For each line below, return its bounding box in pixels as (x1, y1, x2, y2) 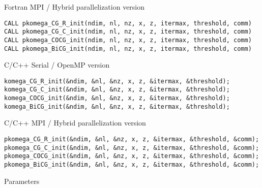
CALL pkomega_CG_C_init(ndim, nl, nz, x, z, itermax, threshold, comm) (4, 28, 252, 36)
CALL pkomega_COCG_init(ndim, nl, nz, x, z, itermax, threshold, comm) (4, 36, 252, 44)
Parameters (4, 175, 40, 186)
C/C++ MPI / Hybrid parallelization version (4, 117, 146, 128)
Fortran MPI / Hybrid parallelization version (4, 2, 145, 12)
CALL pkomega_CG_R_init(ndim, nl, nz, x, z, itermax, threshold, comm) (4, 19, 252, 27)
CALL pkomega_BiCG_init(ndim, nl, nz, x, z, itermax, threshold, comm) (4, 45, 252, 52)
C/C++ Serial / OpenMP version (4, 59, 110, 70)
